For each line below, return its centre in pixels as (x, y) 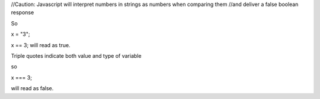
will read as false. (32, 88)
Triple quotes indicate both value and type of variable (76, 55)
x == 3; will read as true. (41, 45)
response (23, 12)
